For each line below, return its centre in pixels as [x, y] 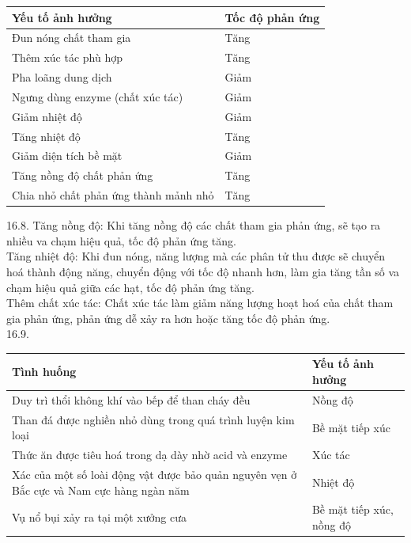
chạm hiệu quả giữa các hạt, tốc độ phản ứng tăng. [130, 287]
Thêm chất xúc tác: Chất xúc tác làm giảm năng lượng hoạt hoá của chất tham [200, 303]
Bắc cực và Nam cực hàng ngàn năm [101, 490]
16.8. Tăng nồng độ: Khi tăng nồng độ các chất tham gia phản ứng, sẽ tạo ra [194, 225]
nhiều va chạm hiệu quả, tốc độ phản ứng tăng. [121, 240]
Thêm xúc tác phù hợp [67, 57]
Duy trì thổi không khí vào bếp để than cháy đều [131, 399]
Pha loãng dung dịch [62, 77]
